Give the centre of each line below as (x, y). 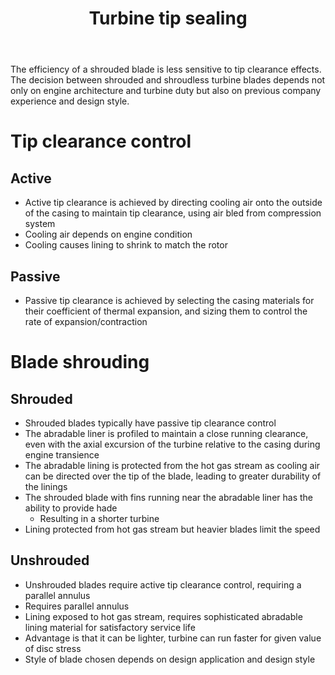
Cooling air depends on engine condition (108, 234)
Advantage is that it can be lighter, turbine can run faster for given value (173, 638)
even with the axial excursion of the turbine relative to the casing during (172, 444)
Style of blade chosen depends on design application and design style (170, 659)
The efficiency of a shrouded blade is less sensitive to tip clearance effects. (166, 69)
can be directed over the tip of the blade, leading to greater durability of (173, 476)
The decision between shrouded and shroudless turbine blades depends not (168, 80)
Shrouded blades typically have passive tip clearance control (150, 423)
